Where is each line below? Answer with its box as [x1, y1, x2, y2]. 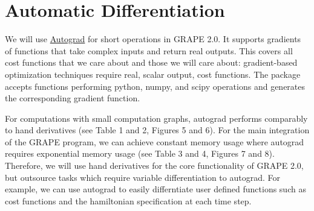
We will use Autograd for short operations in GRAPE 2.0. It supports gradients [5, 33, 301, 45]
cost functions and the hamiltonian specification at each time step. [5, 194, 252, 207]
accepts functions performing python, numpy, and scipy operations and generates [5, 80, 306, 92]
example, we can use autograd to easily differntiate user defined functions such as [5, 183, 306, 195]
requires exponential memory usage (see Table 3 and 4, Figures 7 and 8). [5, 147, 275, 160]
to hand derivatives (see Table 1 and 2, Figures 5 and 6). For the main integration [5, 124, 310, 136]
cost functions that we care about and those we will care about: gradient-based [5, 56, 298, 69]
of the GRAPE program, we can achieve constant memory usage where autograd [5, 135, 304, 148]
